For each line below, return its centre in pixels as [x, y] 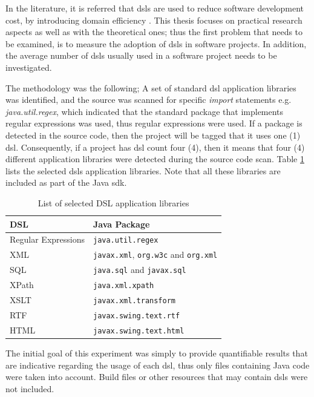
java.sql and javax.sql [139, 270]
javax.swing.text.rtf [136, 316]
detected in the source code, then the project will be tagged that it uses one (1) [153, 135]
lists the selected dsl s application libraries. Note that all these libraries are [143, 170]
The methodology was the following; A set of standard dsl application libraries [151, 87]
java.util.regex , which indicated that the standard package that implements [145, 111]
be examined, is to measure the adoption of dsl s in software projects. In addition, [156, 43]
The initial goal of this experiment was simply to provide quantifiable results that [157, 353]
